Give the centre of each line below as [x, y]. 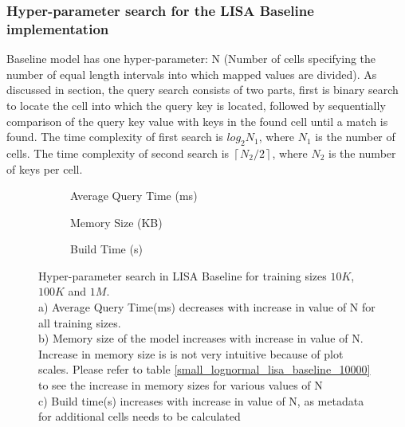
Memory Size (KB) [116, 222]
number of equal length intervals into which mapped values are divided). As [192, 74]
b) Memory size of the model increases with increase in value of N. [201, 338]
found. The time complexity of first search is [115, 137]
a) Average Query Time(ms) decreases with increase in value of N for [207, 307]
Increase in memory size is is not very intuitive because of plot [191, 353]
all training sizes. [80, 322]
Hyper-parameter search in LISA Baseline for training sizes [183, 275]
